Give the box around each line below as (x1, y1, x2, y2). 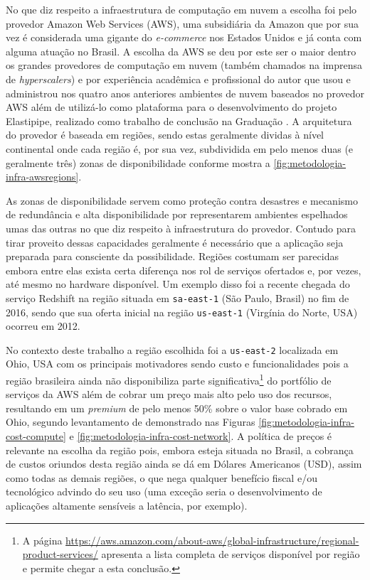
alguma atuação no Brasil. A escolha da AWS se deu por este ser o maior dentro (6, 43, 356, 58)
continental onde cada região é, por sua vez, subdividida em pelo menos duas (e (6, 141, 354, 156)
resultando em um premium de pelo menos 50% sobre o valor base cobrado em (6, 400, 348, 415)
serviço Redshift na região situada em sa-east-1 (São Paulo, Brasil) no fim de (6, 290, 349, 305)
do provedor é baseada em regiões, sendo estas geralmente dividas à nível (6, 127, 324, 142)
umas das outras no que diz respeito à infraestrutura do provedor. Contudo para (6, 220, 356, 235)
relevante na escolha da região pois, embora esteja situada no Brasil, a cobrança (6, 442, 354, 457)
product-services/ (22, 547, 98, 562)
